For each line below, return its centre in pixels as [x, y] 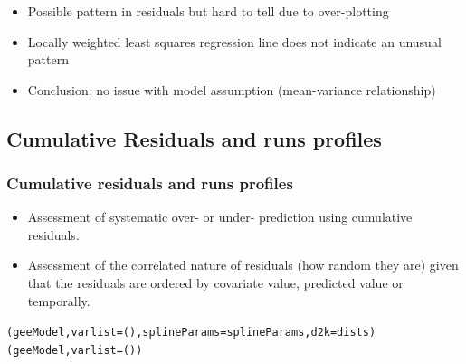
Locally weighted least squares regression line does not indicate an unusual [234, 41]
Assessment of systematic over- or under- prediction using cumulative [220, 217]
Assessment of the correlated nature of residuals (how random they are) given [243, 265]
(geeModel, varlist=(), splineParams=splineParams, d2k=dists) [191, 333]
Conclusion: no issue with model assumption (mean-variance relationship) [232, 89]
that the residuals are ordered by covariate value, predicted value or [215, 283]
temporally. [59, 300]
